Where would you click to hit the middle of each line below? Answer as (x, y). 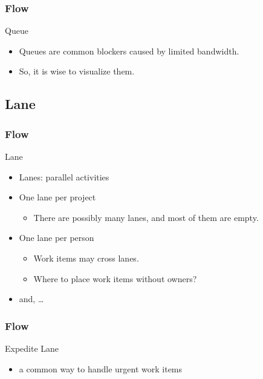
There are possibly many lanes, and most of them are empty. (146, 217)
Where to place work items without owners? (115, 278)
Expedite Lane (32, 348)
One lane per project (57, 197)
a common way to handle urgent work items (101, 368)
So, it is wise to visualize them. (77, 71)
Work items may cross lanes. (86, 258)
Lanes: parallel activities (64, 176)
